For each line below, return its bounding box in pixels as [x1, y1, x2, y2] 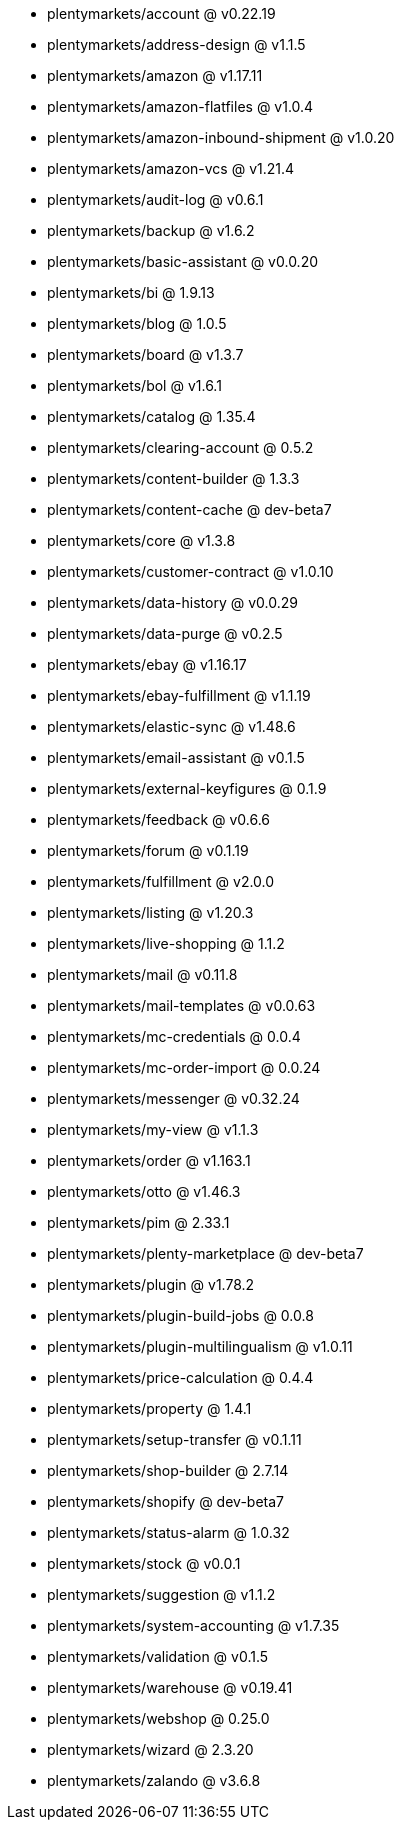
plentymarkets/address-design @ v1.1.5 [47, 36, 306, 53]
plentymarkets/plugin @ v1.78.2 [47, 1276, 255, 1293]
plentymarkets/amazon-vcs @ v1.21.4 [47, 160, 295, 177]
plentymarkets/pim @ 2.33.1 [47, 1214, 230, 1231]
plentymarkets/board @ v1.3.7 [47, 346, 244, 363]
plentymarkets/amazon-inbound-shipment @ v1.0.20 [47, 129, 395, 146]
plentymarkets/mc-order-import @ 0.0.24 [47, 1059, 321, 1076]
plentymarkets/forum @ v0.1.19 [47, 842, 249, 859]
